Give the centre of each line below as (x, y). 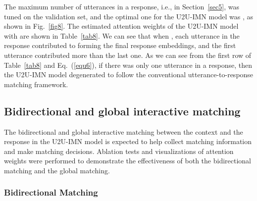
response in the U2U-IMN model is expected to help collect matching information (128, 141)
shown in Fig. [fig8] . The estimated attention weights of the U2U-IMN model (121, 26)
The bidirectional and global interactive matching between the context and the (124, 131)
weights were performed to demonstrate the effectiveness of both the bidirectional (128, 161)
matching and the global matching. (57, 170)
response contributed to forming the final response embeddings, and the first (120, 45)
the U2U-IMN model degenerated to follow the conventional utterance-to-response (129, 75)
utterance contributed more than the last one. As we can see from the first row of (128, 55)
